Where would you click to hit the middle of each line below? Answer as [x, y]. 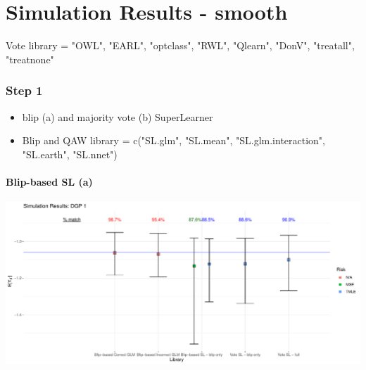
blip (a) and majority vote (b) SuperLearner [118, 116]
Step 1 [24, 90]
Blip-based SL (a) [49, 181]
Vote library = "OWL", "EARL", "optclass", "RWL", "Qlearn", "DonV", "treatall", [180, 45]
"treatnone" [30, 59]
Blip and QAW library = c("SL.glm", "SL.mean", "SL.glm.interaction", [174, 140]
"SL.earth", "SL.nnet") [70, 154]
